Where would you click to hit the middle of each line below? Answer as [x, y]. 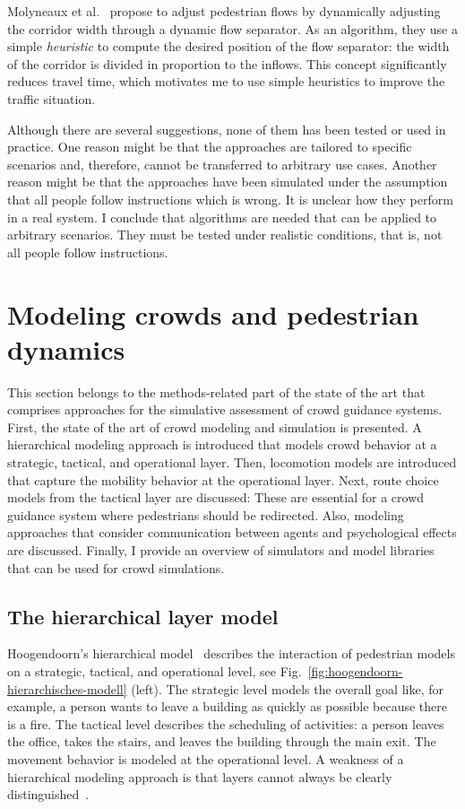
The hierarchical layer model [143, 616]
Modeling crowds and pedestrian [213, 313]
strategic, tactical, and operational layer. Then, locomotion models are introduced [232, 462]
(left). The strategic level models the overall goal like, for [287, 688]
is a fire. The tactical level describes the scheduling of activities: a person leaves [226, 723]
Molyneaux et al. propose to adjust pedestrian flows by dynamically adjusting [224, 11]
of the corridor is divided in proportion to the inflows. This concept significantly [227, 63]
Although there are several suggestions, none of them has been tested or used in [227, 129]
